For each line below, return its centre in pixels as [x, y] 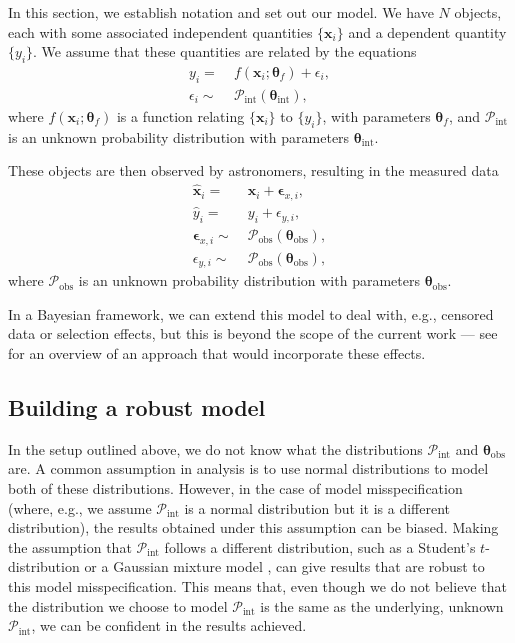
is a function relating [180, 115]
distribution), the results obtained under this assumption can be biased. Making [253, 527]
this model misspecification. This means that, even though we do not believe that [257, 585]
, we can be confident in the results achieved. [169, 625]
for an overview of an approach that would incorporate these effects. [217, 353]
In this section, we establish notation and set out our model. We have [221, 12]
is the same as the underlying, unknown [382, 605]
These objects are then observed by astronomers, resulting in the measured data [253, 170]
